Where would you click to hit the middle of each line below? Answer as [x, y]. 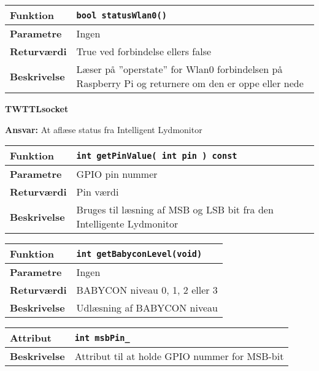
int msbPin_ [102, 338]
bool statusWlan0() [121, 15]
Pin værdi [98, 192]
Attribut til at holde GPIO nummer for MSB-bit [179, 356]
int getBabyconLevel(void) [139, 254]
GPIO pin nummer [117, 174]
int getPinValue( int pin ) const [157, 155]
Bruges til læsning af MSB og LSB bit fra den [175, 210]
